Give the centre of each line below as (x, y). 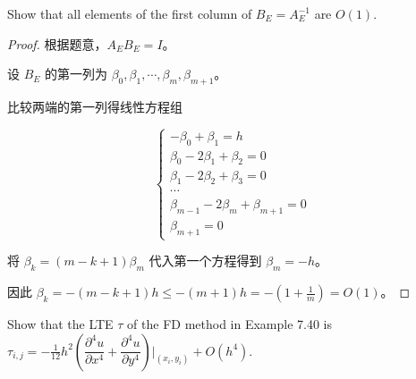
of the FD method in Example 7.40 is (230, 324)
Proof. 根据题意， (57, 43)
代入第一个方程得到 (205, 261)
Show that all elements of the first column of (130, 13)
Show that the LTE (60, 324)
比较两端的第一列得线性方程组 (95, 106)
